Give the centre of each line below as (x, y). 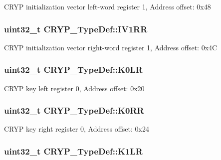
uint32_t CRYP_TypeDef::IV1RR (76, 29)
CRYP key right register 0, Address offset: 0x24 (77, 129)
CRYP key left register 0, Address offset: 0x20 (74, 88)
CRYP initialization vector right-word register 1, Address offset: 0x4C (111, 47)
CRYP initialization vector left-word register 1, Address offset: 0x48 (108, 6)
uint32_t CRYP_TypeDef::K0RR (74, 110)
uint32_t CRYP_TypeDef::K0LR (73, 70)
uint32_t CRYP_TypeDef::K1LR (73, 151)
